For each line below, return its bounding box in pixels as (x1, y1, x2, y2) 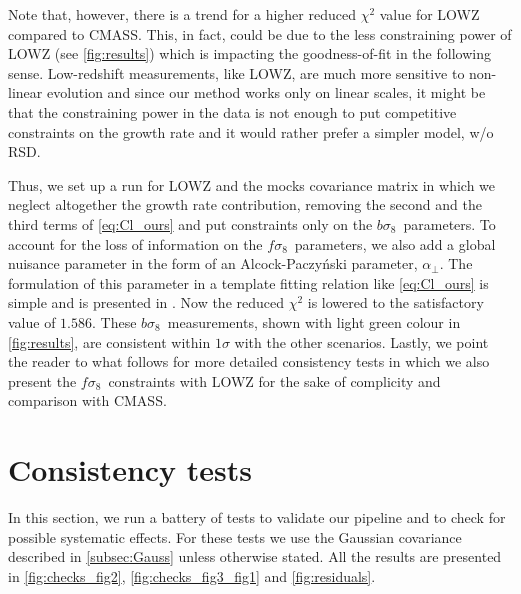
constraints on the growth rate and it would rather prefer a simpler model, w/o (8, 121, 494, 142)
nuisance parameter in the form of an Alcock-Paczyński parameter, (8, 253, 418, 274)
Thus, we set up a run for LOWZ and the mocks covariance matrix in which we (8, 174, 496, 195)
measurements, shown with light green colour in (167, 311, 461, 332)
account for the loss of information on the (8, 233, 263, 254)
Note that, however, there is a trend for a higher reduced (8, 4, 356, 24)
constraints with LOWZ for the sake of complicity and (108, 370, 441, 391)
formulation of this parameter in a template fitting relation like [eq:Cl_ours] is (8, 272, 489, 293)
